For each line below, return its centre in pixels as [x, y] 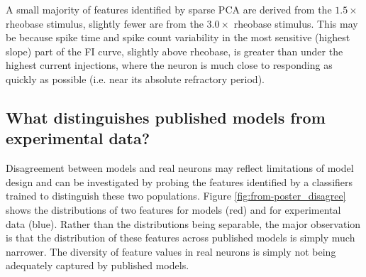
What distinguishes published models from [166, 117]
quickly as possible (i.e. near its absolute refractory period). [135, 78]
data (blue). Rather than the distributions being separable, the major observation [183, 223]
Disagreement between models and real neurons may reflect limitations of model [180, 168]
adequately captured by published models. [98, 265]
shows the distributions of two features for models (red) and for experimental [173, 209]
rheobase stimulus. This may [296, 23]
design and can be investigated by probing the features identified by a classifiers [179, 181]
